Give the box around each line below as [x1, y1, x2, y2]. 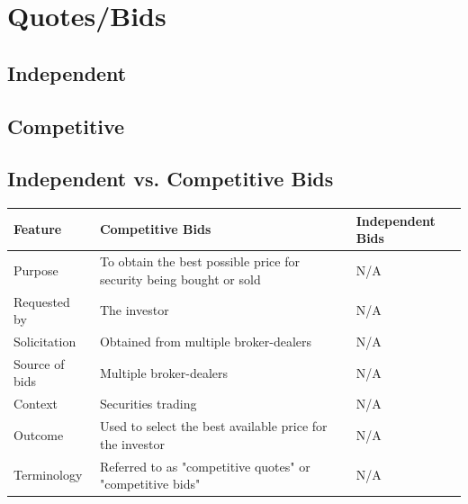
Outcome [13, 425, 64, 444]
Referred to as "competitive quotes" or [99, 456, 310, 475]
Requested [13, 292, 70, 310]
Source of [13, 354, 65, 373]
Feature [13, 220, 62, 238]
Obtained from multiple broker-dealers [99, 331, 312, 350]
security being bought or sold [99, 269, 261, 288]
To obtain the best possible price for [99, 252, 300, 271]
